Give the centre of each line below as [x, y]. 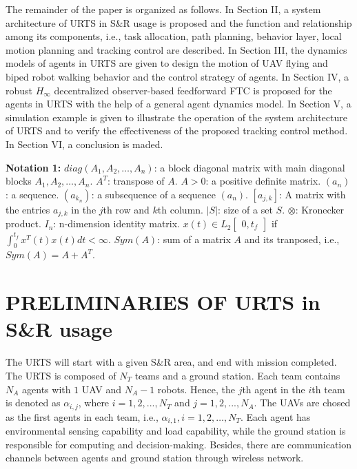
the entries [28, 209]
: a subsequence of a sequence [153, 194]
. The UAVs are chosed [302, 403]
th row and [126, 209]
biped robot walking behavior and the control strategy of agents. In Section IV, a [177, 76]
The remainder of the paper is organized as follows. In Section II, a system [163, 9]
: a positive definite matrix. [263, 181]
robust [19, 90]
